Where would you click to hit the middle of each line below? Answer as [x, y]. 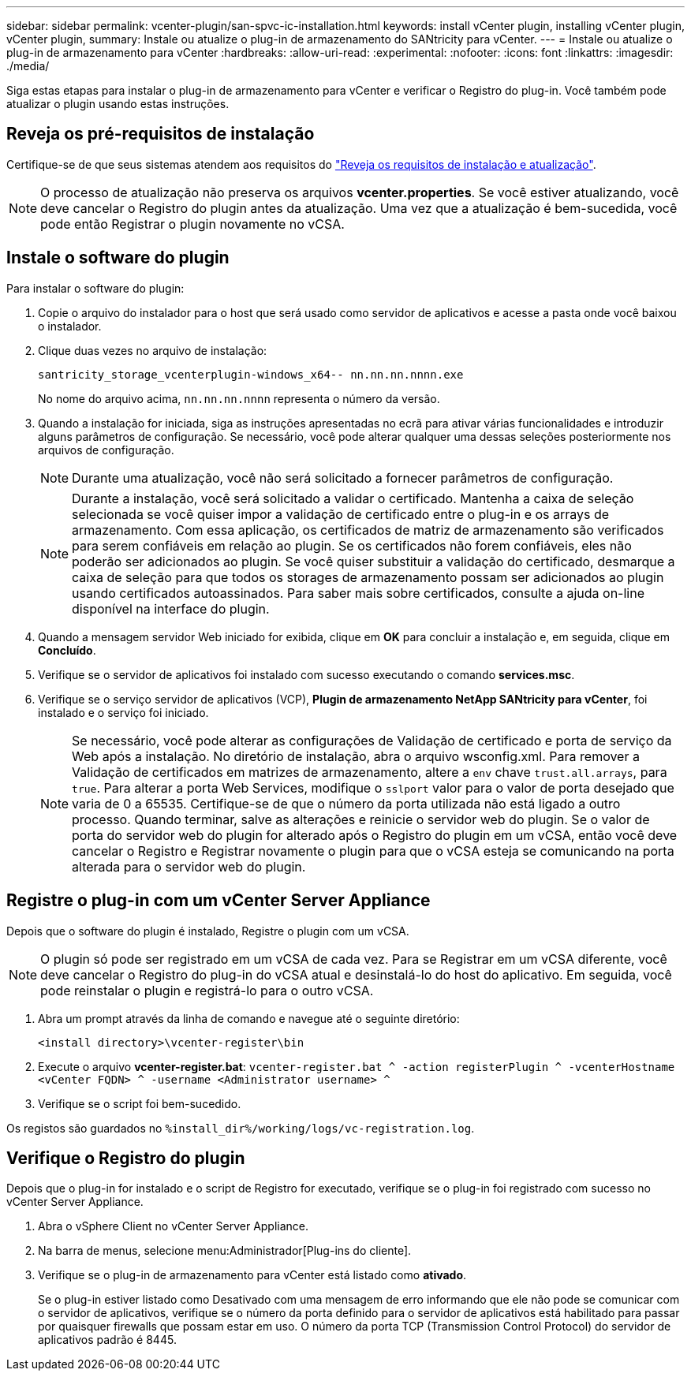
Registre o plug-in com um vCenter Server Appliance [219, 901]
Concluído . [67, 650]
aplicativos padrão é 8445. [107, 1340]
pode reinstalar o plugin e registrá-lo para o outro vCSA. [207, 990]
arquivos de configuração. [106, 450]
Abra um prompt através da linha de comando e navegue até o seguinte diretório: [249, 1018]
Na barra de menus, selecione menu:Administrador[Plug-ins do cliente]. [225, 1251]
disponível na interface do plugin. [171, 608]
